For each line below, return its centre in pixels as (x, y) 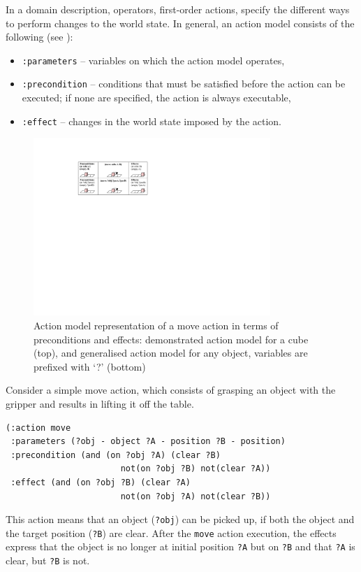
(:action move (38, 428)
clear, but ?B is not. (48, 560)
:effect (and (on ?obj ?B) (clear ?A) (101, 482)
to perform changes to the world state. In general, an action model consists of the (180, 23)
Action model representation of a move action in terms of (156, 325)
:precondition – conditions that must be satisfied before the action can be (184, 84)
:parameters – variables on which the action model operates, (153, 60)
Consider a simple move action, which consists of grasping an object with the (171, 390)
